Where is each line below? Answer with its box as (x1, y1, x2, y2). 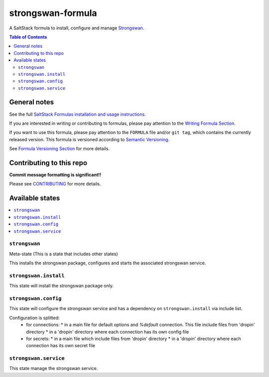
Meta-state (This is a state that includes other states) (9, 251, 118, 257)
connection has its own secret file (26, 343, 96, 349)
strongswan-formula (9, 7, 97, 18)
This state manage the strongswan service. (9, 366, 98, 372)
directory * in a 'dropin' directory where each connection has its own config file (26, 329, 189, 335)
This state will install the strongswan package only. (9, 283, 114, 289)
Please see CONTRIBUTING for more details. (9, 181, 101, 187)
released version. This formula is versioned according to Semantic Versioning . (9, 136, 169, 142)
